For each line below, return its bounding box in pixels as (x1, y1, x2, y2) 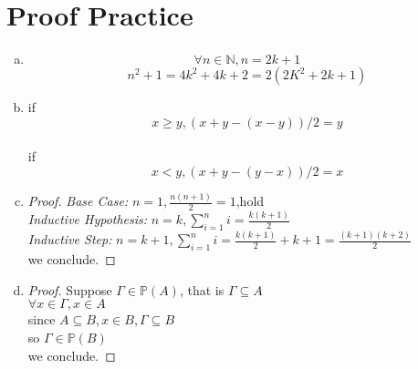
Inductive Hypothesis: (27, 210, 148, 229)
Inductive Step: (27, 230, 112, 249)
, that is (179, 280, 225, 299)
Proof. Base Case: (27, 191, 129, 210)
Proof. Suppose (27, 280, 112, 299)
